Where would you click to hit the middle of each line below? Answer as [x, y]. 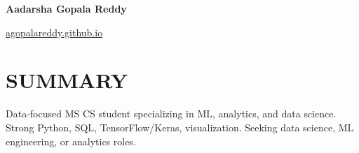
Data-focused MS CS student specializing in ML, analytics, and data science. [171, 114]
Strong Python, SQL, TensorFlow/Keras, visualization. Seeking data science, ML [180, 127]
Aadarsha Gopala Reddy [66, 8]
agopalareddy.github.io [54, 32]
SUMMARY [67, 80]
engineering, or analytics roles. [71, 141]
